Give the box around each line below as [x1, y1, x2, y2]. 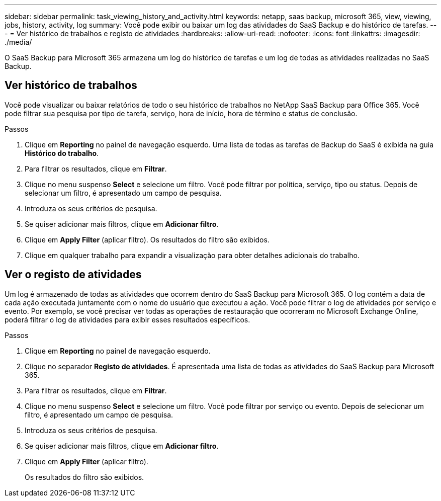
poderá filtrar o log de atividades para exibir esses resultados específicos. [5, 315, 250, 324]
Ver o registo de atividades [5, 268, 142, 281]
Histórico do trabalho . [25, 148, 99, 157]
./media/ [5, 38, 32, 46]
